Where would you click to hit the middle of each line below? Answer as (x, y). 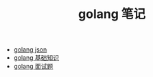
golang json (30, 49)
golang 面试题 (33, 67)
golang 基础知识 (36, 58)
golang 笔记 (112, 14)
